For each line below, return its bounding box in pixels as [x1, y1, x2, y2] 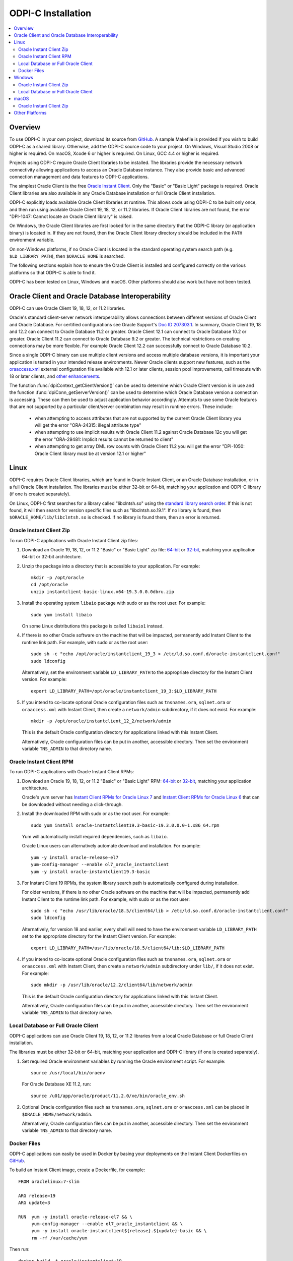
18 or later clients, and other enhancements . [9, 373, 101, 379]
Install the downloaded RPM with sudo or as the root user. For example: [22, 811, 170, 817]
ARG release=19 [18, 1193, 56, 1198]
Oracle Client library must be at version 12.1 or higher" [34, 450, 146, 456]
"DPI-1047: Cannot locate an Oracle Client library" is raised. [9, 213, 133, 219]
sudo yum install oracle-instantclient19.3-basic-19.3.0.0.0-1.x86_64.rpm [31, 822, 219, 828]
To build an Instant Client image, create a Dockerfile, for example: [9, 1167, 145, 1173]
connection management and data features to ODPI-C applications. [9, 174, 149, 180]
